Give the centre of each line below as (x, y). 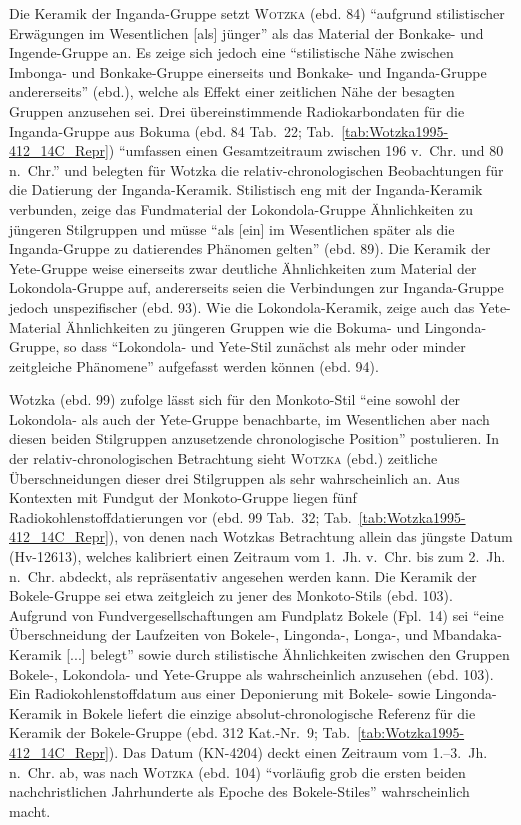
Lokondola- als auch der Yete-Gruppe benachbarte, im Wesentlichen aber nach (249, 418)
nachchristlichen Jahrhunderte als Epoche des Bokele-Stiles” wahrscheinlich (239, 791)
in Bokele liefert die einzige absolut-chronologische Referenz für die (271, 712)
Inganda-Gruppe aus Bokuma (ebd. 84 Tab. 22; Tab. (172, 130)
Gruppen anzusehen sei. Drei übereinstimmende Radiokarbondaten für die (237, 110)
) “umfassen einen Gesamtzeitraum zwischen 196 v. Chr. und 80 (306, 150)
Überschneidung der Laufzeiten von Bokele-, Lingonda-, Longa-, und (219, 634)
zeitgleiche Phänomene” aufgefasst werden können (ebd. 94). (194, 365)
